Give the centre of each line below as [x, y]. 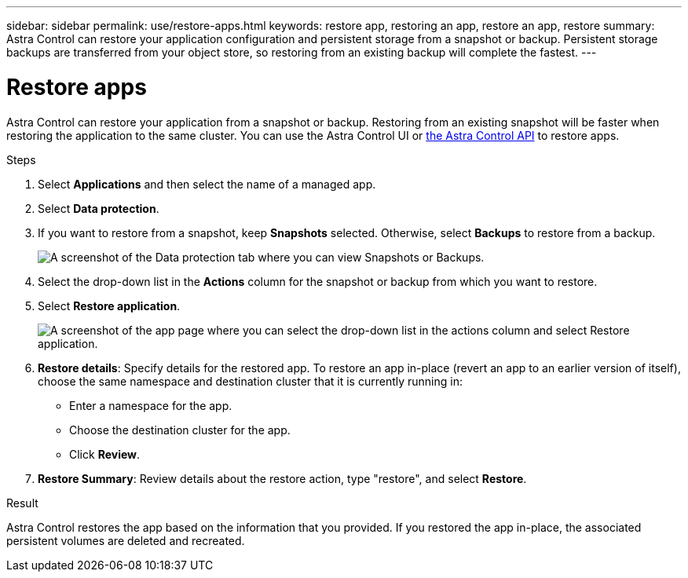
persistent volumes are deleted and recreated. [126, 540]
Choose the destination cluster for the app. [180, 430]
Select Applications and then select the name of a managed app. [207, 184]
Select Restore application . [109, 305]
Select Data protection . [99, 208]
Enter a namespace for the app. [151, 405]
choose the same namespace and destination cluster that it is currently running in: [250, 381]
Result [22, 503]
